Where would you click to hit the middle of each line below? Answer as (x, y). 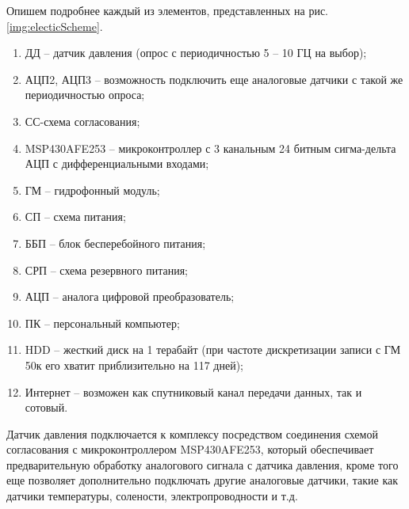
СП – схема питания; (75, 217)
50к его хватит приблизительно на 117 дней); (134, 365)
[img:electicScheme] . (55, 26)
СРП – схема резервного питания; (106, 270)
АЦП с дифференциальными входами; (117, 163)
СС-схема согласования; (82, 121)
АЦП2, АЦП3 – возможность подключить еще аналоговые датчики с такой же (214, 79)
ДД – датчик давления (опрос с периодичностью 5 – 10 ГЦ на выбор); (196, 53)
